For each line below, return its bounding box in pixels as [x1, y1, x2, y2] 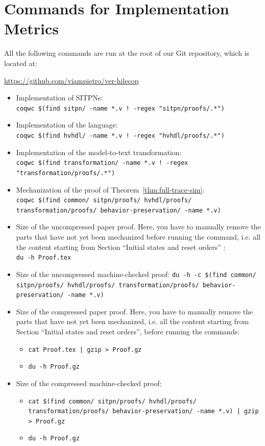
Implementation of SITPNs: [16, 92, 103, 103]
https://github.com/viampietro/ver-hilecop [4, 75, 139, 86]
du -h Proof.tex [16, 254, 71, 262]
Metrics [4, 18, 59, 39]
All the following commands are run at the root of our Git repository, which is [4, 48, 250, 58]
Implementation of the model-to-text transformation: [16, 146, 182, 157]
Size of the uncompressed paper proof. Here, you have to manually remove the [16, 221, 261, 232]
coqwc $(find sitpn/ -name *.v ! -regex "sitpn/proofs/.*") [16, 104, 225, 112]
